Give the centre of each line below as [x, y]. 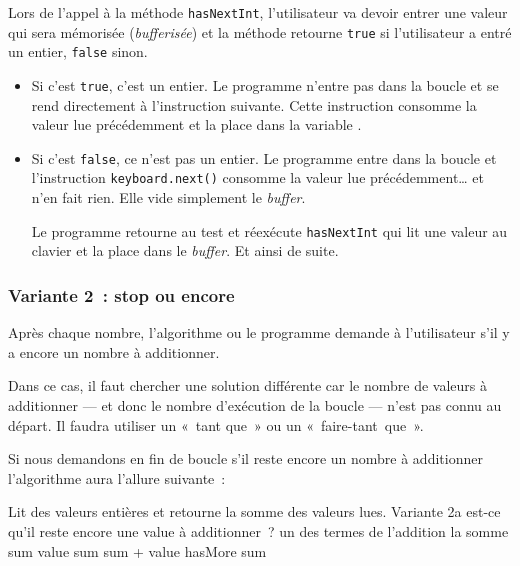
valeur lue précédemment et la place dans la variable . [196, 124]
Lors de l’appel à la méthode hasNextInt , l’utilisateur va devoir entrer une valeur [258, 12]
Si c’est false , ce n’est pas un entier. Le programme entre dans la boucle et [264, 157]
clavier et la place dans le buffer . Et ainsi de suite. [185, 250]
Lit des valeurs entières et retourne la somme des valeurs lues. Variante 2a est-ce [254, 511]
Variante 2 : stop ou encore [121, 294]
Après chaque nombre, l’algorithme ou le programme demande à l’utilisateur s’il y [259, 332]
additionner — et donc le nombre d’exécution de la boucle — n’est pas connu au [255, 404]
